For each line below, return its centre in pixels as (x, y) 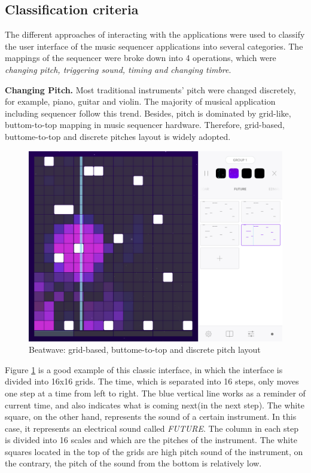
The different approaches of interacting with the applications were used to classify (155, 34)
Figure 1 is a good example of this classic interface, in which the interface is (144, 369)
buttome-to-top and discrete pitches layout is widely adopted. (118, 136)
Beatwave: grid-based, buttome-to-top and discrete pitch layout (145, 350)
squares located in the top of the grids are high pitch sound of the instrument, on (154, 451)
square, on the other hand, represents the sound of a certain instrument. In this (151, 416)
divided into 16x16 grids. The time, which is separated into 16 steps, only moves (152, 381)
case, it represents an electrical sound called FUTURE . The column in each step (152, 428)
